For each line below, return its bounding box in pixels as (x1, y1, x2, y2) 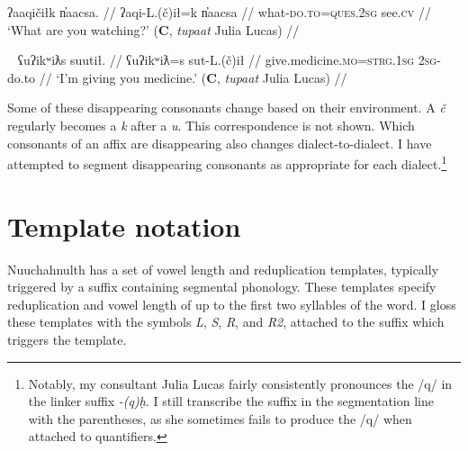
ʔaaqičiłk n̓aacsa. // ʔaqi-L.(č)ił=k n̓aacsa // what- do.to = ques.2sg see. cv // (7, 3, 431, 21)
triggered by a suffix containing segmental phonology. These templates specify (7, 277, 436, 296)
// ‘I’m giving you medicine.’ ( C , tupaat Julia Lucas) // (39, 68, 347, 86)
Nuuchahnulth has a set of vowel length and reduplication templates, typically (7, 259, 439, 278)
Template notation (7, 207, 241, 244)
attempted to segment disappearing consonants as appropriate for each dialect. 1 (7, 152, 447, 173)
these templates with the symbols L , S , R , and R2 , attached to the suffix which (7, 312, 445, 331)
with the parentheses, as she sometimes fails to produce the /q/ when (28, 409, 412, 428)
